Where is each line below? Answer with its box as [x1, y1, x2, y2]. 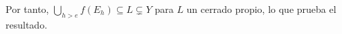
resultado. [6, 17, 48, 31]
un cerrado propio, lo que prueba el [186, 2, 336, 16]
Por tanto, [6, 2, 49, 16]
